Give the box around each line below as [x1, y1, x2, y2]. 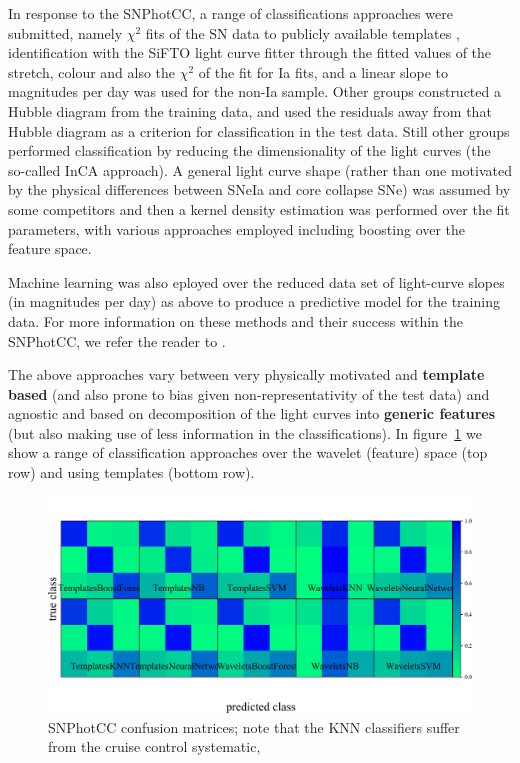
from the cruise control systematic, [48, 736, 261, 757]
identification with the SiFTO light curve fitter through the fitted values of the [8, 42, 492, 63]
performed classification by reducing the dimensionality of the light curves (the [8, 140, 491, 161]
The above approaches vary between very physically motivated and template [8, 364, 485, 385]
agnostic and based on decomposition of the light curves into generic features [8, 403, 496, 424]
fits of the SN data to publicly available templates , [145, 22, 460, 43]
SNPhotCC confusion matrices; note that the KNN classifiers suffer [48, 716, 460, 737]
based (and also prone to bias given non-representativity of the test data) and [8, 383, 490, 404]
